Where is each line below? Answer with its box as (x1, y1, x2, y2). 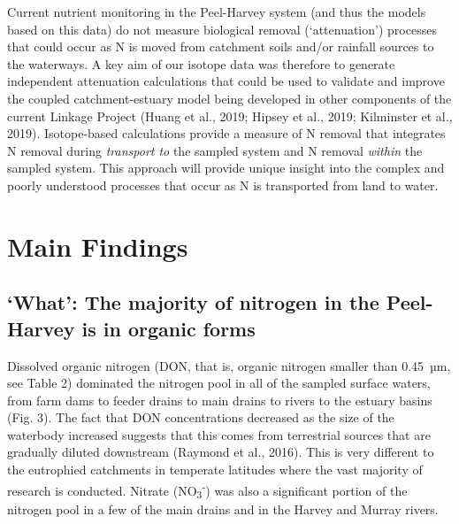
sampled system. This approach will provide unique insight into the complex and (7, 158, 445, 177)
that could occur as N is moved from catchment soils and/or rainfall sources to (7, 37, 434, 56)
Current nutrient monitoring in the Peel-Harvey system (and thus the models (7, 3, 426, 20)
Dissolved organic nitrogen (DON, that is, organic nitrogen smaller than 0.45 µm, (7, 356, 451, 374)
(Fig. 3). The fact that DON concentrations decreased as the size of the (7, 408, 394, 427)
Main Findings (7, 227, 188, 264)
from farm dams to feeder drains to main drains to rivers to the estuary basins (7, 390, 432, 409)
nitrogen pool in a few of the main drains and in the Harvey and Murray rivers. (7, 500, 439, 519)
